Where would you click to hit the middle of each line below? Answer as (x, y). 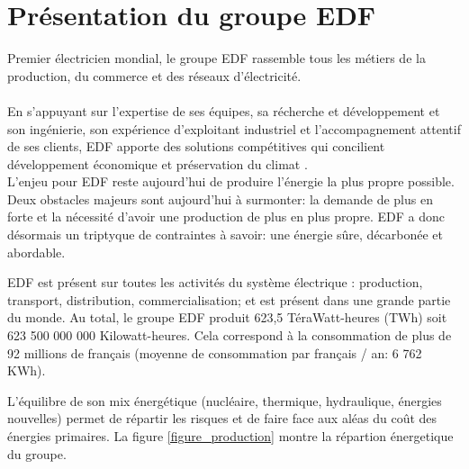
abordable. (36, 252)
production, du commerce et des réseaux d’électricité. (154, 75)
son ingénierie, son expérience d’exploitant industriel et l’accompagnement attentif (234, 128)
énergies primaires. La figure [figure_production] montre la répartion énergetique (230, 436)
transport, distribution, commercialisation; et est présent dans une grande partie (229, 299)
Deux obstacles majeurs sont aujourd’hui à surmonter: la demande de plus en (220, 198)
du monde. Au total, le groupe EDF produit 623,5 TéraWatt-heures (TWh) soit (227, 317)
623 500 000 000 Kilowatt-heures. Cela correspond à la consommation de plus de (230, 335)
